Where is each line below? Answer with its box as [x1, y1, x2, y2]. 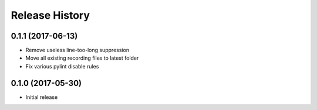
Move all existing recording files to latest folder [25, 54, 139, 61]
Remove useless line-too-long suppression [25, 47, 129, 54]
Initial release [25, 94, 58, 101]
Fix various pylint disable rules [25, 63, 99, 70]
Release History [11, 9, 90, 22]
